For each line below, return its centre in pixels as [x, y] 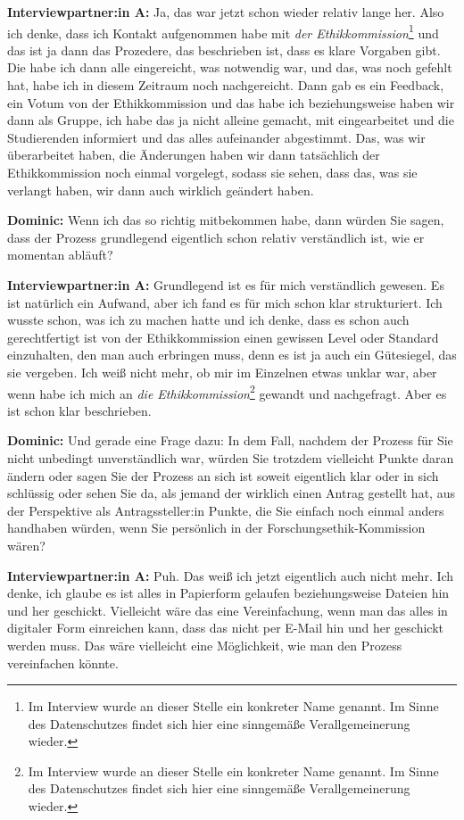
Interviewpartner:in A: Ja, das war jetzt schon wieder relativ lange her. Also [226, 12]
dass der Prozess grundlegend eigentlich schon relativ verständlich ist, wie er [216, 237]
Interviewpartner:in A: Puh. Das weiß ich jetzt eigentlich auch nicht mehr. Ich [231, 575]
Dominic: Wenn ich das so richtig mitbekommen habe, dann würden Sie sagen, [226, 220]
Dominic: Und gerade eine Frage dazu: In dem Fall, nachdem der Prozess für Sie [230, 440]
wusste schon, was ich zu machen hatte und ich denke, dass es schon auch [208, 320]
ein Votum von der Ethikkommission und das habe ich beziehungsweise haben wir [231, 102]
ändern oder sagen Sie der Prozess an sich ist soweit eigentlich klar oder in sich [223, 475]
